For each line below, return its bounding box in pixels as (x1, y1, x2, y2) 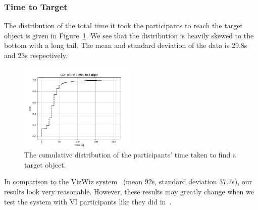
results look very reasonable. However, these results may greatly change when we (4, 186, 254, 196)
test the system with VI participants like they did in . (4, 196, 172, 206)
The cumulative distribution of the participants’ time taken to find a (24, 149, 236, 160)
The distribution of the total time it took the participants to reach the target (4, 20, 243, 31)
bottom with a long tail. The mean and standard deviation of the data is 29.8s (4, 40, 247, 50)
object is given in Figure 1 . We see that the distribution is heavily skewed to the (4, 30, 254, 40)
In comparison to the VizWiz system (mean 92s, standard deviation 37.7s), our (4, 176, 252, 187)
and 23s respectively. (4, 50, 68, 60)
